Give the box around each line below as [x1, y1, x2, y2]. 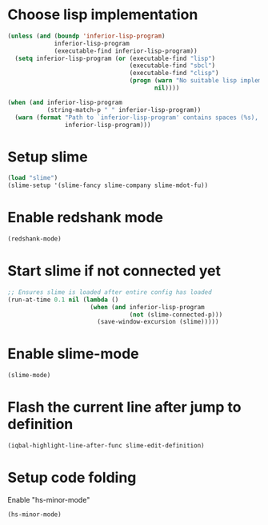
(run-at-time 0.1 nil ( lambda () [7, 296, 119, 304]
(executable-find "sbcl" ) [129, 62, 216, 70]
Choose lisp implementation [7, 6, 198, 24]
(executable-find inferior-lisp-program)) [54, 46, 198, 55]
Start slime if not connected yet [7, 262, 222, 280]
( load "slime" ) [7, 174, 58, 182]
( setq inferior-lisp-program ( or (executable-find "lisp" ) [14, 54, 216, 62]
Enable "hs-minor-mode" [7, 495, 90, 504]
